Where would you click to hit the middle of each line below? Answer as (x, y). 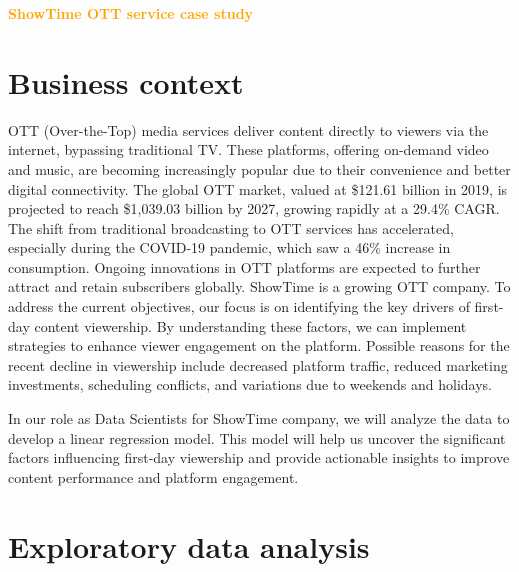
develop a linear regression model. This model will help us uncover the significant (257, 437)
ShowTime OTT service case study (131, 13)
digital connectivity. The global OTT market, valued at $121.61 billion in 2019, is (258, 188)
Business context (126, 81)
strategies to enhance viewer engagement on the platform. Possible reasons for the (259, 345)
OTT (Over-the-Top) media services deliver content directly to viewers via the (248, 129)
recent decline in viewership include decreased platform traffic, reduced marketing (258, 364)
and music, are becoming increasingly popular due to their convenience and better (259, 168)
